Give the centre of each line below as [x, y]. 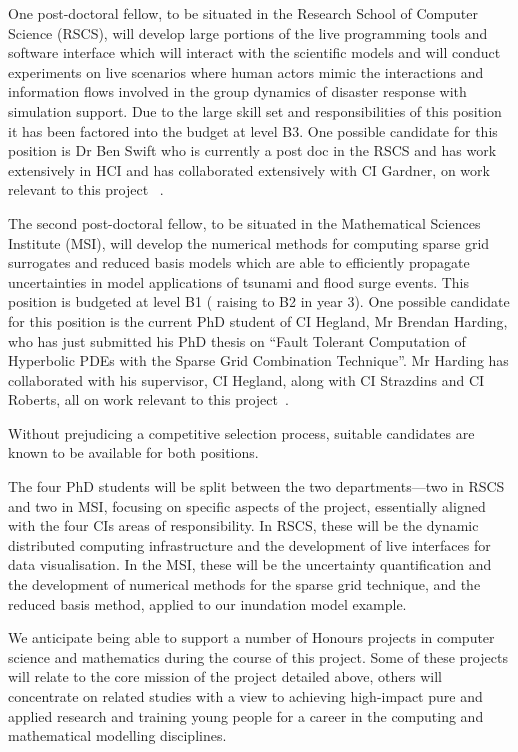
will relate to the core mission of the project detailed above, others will [225, 676]
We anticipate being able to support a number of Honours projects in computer [251, 637]
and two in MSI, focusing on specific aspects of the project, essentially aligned [247, 505]
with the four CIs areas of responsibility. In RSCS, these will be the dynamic [243, 525]
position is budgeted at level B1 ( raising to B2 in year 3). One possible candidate [259, 301]
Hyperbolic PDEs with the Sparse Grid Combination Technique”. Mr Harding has [258, 360]
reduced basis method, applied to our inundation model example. [207, 603]
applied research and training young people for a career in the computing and [246, 715]
